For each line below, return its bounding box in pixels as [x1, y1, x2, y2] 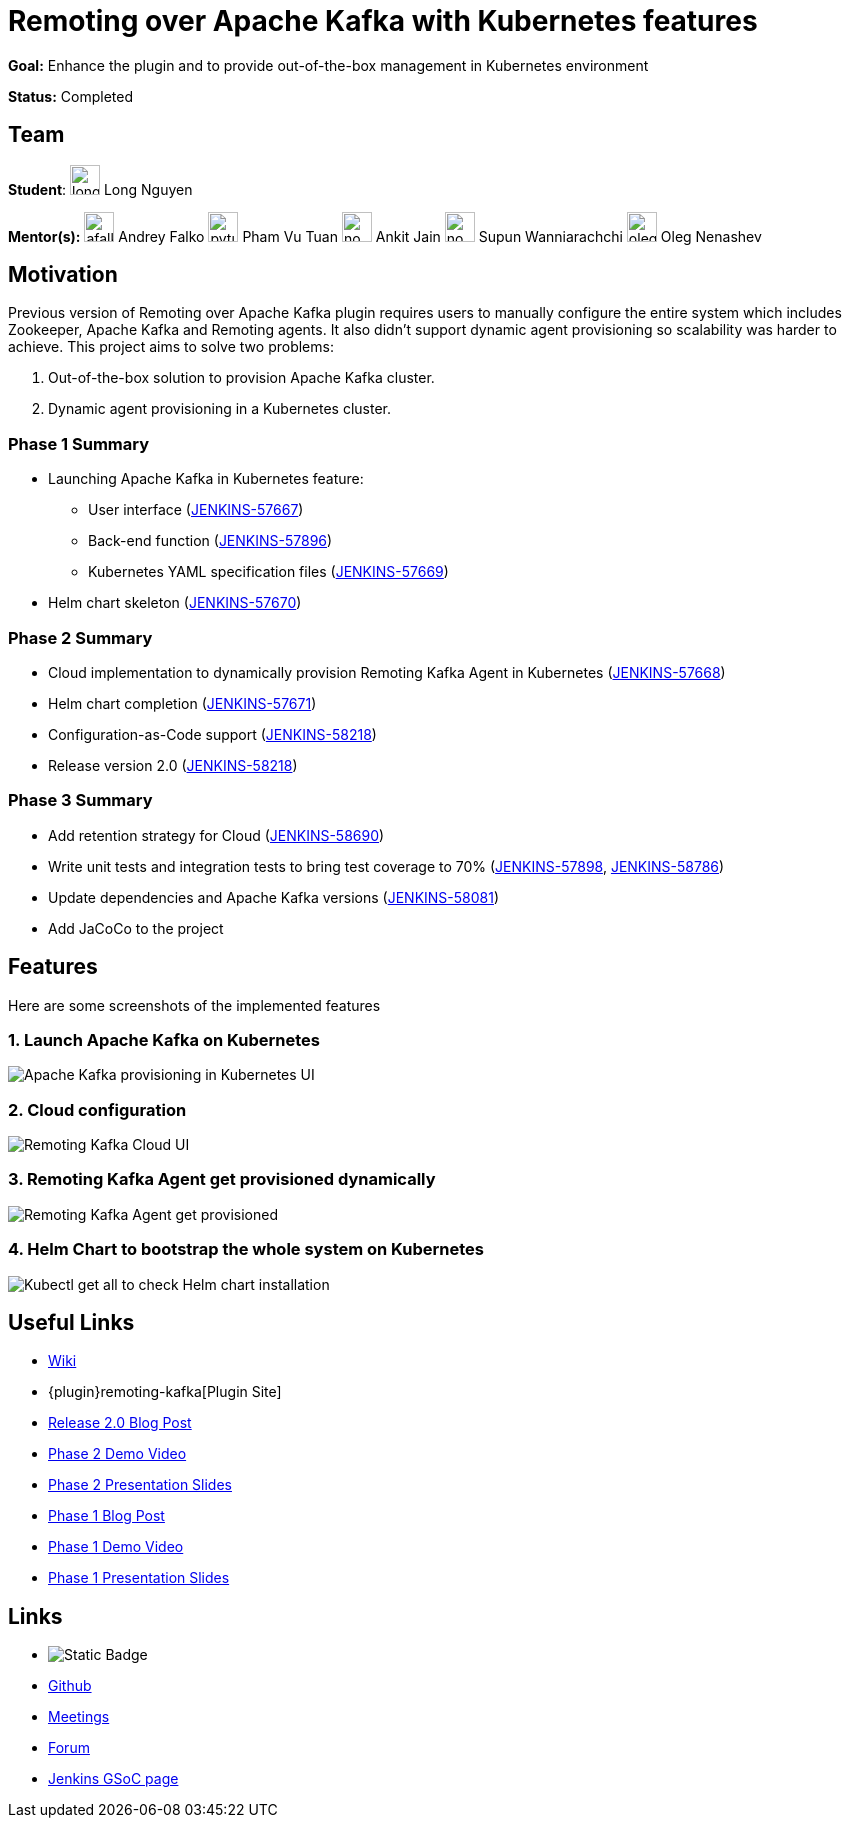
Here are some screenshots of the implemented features [8, 996, 381, 1014]
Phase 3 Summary [8, 790, 153, 811]
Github [48, 1677, 92, 1695]
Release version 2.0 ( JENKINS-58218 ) [48, 756, 298, 774]
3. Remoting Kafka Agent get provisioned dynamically [8, 1169, 436, 1190]
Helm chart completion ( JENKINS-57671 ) [48, 694, 317, 712]
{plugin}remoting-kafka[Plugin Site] [48, 1383, 282, 1401]
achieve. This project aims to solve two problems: [8, 338, 334, 356]
